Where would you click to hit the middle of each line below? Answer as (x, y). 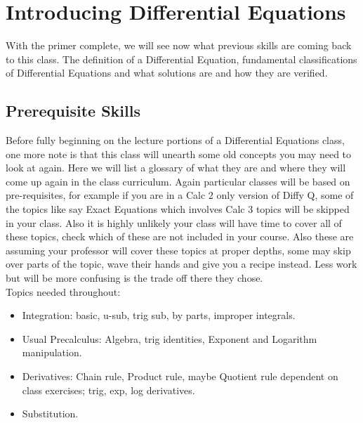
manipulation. (52, 352)
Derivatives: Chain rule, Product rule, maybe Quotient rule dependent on (180, 376)
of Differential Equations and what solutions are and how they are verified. (167, 73)
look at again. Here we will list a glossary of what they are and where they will (176, 168)
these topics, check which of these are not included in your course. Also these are (180, 236)
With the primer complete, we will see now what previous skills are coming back (179, 45)
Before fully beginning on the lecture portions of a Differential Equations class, (175, 140)
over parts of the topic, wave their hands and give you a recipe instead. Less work (181, 264)
